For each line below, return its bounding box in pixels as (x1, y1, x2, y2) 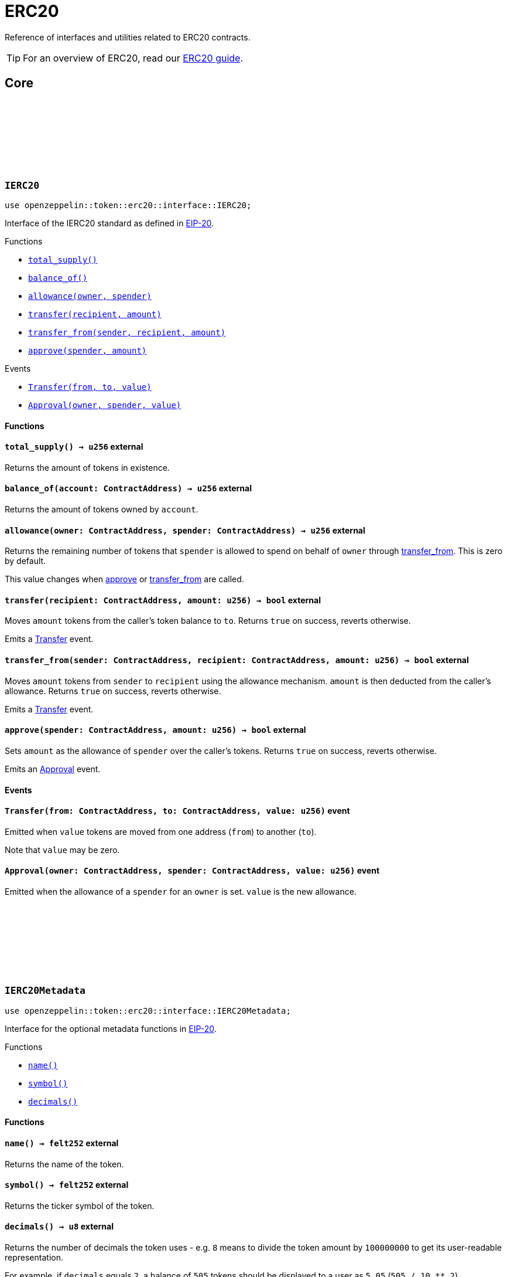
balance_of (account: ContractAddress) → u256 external (5, 483, 252, 494)
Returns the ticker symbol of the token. (5, 1200, 155, 1211)
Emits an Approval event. (5, 763, 101, 774)
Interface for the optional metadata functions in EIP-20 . (5, 1023, 217, 1034)
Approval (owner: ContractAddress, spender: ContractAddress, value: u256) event (5, 865, 380, 876)
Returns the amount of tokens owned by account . (5, 504, 198, 515)
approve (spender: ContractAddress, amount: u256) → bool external (5, 725, 306, 735)
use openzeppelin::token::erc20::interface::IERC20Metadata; (5, 1006, 291, 1016)
